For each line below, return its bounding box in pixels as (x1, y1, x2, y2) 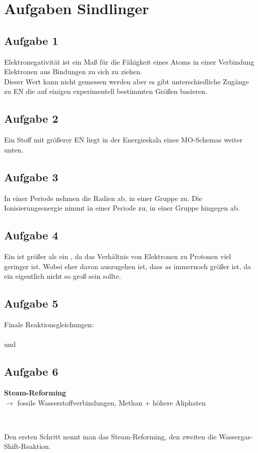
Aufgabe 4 (4, 227, 58, 243)
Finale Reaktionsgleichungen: (4, 319, 94, 329)
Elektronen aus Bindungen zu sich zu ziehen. (4, 66, 142, 77)
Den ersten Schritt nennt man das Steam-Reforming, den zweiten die (4, 431, 217, 441)
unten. (4, 144, 24, 155)
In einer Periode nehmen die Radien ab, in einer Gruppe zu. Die (4, 192, 203, 203)
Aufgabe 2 (4, 111, 58, 126)
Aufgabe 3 (4, 169, 58, 184)
